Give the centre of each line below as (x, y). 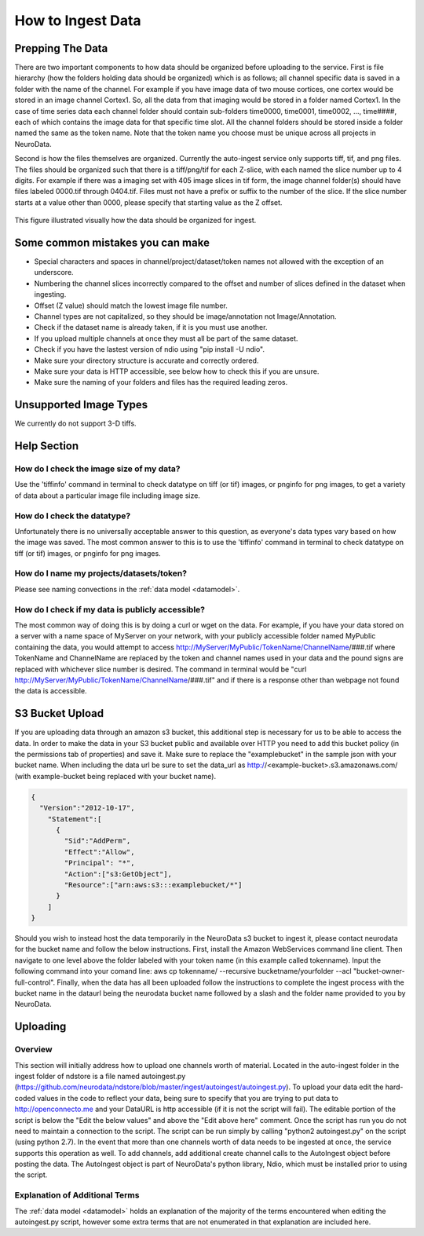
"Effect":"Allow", (99, 852)
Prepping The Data (61, 48)
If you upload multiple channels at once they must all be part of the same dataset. (166, 338)
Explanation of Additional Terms (77, 1195)
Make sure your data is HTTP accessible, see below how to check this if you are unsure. (177, 371)
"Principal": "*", (99, 863)
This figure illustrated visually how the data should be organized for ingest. (135, 221)
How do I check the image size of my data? (97, 469)
